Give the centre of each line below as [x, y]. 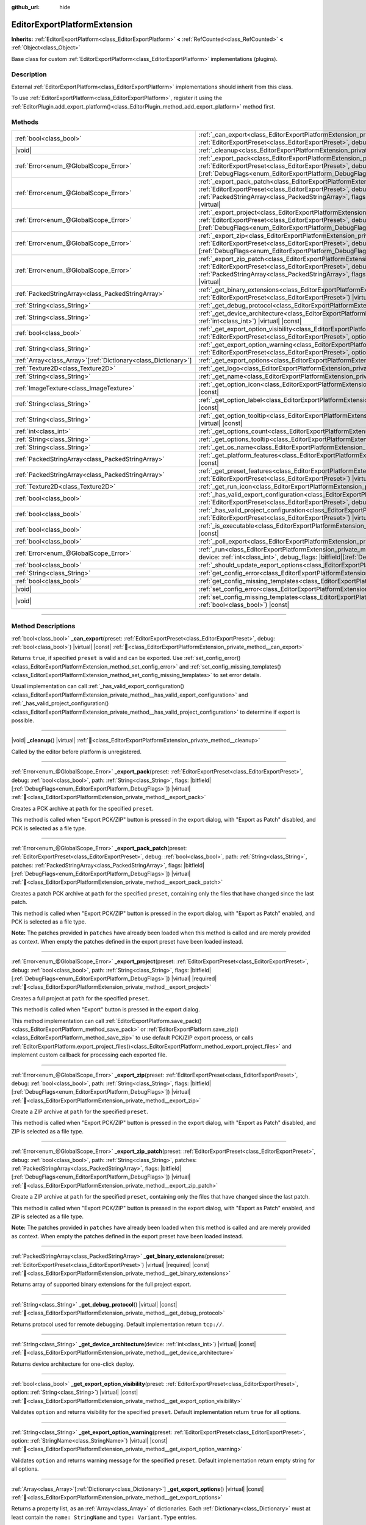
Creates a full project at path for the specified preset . [81, 998]
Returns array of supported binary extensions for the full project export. [101, 1285]
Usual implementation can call [49, 686]
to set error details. [238, 675]
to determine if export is [270, 712]
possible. [23, 720]
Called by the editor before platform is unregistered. [76, 752]
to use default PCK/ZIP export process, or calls [194, 1038]
